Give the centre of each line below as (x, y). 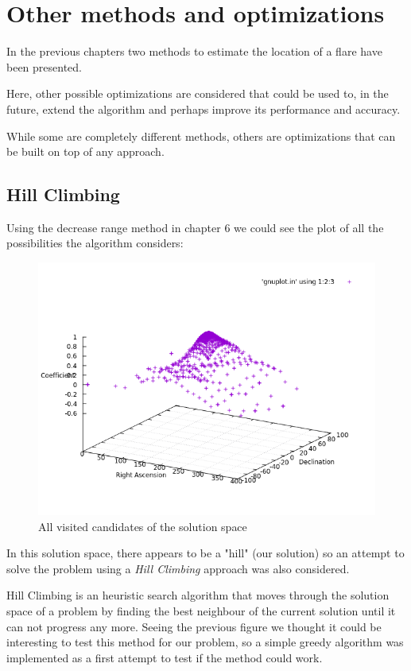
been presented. (45, 66)
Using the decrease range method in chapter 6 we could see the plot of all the (195, 227)
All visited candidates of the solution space (143, 526)
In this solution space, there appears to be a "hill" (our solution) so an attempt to (205, 553)
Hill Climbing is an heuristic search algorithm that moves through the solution (198, 595)
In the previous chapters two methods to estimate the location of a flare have (194, 51)
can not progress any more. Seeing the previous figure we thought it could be (194, 626)
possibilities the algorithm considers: (95, 243)
